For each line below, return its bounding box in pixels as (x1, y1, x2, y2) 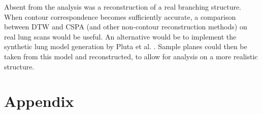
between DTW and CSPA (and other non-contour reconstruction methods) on (4, 21, 247, 32)
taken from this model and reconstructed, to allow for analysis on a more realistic (4, 51, 258, 61)
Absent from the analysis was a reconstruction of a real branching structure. (4, 2, 242, 12)
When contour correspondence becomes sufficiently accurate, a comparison (4, 11, 236, 22)
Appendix (4, 91, 74, 111)
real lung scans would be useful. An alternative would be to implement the (4, 31, 237, 42)
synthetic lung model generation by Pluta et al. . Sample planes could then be (4, 41, 247, 52)
